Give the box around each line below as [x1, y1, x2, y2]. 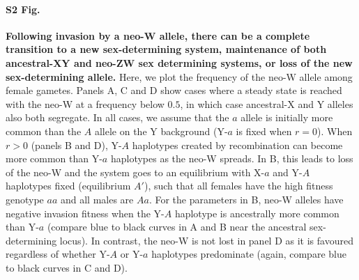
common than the [6, 123, 82, 138]
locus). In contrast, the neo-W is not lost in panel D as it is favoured [59, 233, 353, 247]
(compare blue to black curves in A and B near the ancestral [47, 219, 307, 234]
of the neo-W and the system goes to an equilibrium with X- [6, 164, 265, 179]
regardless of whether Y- [6, 247, 110, 261]
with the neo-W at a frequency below [6, 96, 165, 111]
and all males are [60, 192, 134, 206]
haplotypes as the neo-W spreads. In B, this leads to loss [110, 151, 353, 166]
